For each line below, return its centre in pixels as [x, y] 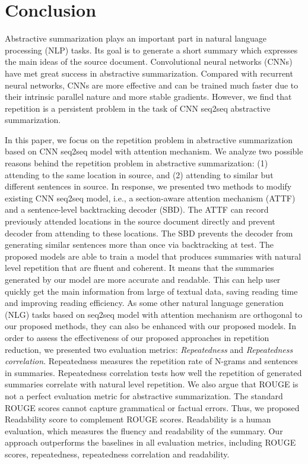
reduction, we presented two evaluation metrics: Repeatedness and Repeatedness [149, 349]
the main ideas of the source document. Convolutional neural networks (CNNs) [149, 61]
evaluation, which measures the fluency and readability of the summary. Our [144, 430]
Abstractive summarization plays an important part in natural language [136, 38]
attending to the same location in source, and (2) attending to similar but [139, 174]
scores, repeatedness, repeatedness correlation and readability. [117, 454]
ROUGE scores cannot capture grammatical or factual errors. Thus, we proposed [152, 407]
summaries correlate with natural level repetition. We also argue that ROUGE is [152, 384]
